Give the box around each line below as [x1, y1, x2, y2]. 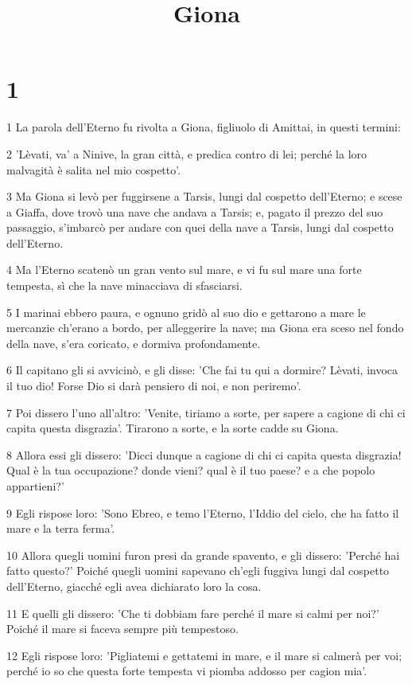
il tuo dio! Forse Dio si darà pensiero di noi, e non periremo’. [6, 377, 301, 394]
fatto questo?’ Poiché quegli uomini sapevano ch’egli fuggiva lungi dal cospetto [6, 562, 390, 579]
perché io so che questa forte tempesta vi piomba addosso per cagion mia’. [6, 663, 367, 679]
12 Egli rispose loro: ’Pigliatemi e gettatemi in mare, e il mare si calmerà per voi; [6, 647, 402, 663]
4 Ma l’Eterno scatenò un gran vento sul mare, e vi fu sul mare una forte [6, 261, 362, 278]
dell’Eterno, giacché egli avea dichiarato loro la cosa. [6, 577, 262, 594]
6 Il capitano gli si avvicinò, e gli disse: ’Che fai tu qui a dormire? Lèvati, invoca [6, 362, 398, 378]
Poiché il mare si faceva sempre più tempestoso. [6, 620, 239, 637]
